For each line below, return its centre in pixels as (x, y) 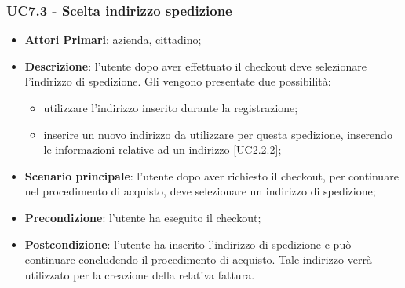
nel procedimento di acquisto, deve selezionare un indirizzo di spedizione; (200, 191)
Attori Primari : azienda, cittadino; (113, 40)
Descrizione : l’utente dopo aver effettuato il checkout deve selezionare (195, 66)
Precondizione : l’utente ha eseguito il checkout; (143, 217)
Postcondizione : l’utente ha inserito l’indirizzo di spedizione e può (188, 244)
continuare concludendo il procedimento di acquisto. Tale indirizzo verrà (198, 259)
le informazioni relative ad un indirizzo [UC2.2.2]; (162, 149)
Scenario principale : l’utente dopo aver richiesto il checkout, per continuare (212, 175)
